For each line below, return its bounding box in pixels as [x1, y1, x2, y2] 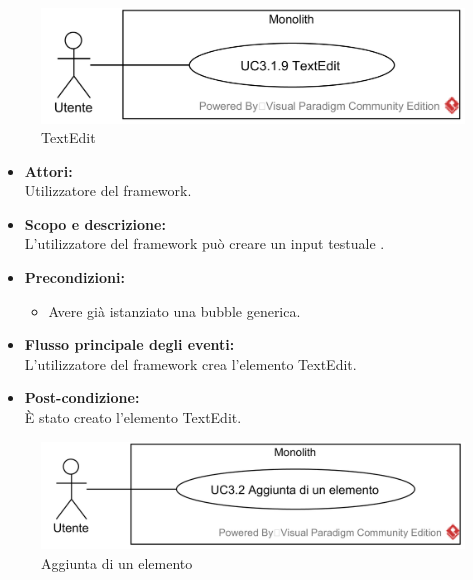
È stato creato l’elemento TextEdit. [24, 407, 242, 428]
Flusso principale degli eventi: [24, 334, 235, 355]
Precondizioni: [24, 267, 125, 288]
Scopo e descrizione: [24, 213, 166, 234]
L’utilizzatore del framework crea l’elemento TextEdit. [24, 353, 357, 374]
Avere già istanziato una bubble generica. [48, 300, 301, 321]
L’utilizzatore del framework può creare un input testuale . [24, 233, 385, 254]
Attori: [24, 160, 73, 181]
